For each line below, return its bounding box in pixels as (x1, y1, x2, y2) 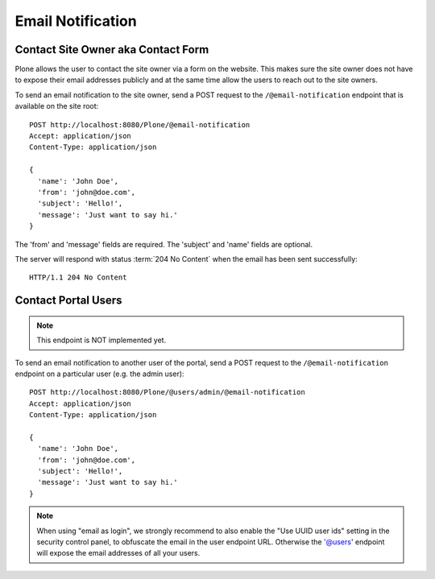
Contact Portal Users (14, 294, 122, 308)
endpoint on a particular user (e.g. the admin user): (14, 369, 184, 378)
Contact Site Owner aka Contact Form (14, 43, 209, 56)
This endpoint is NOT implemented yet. (36, 335, 167, 345)
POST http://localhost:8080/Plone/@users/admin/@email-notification (29, 387, 305, 397)
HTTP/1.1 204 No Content (29, 273, 127, 282)
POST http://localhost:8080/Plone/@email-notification (29, 120, 251, 129)
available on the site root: (14, 101, 99, 111)
